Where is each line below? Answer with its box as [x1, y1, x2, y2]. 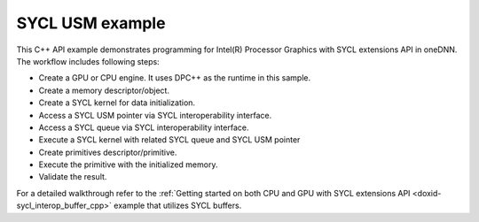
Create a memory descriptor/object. [38, 85, 170, 96]
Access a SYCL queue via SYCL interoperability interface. [38, 122, 249, 133]
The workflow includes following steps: [16, 56, 160, 66]
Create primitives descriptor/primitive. [38, 147, 177, 157]
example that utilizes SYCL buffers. [114, 200, 242, 211]
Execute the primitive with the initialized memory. [38, 159, 218, 170]
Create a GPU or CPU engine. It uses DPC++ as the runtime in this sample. [38, 73, 310, 83]
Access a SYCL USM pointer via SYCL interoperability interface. [38, 110, 272, 120]
